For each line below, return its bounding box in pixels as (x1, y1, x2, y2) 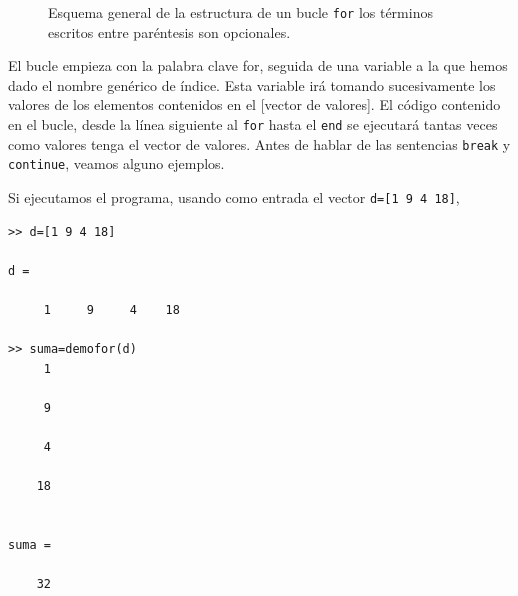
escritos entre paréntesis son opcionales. (48, 21, 291, 42)
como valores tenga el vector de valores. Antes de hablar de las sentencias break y (8, 133, 511, 154)
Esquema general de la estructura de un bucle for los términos (48, 2, 433, 22)
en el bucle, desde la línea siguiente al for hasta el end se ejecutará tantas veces (8, 114, 498, 135)
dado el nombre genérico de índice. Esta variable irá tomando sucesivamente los (8, 74, 496, 95)
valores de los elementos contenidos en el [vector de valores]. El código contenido (8, 94, 501, 115)
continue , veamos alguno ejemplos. (8, 153, 225, 174)
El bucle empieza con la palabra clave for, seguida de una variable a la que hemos (8, 55, 508, 76)
